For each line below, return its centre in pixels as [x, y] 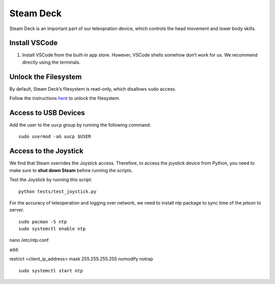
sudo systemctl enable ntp [52, 229]
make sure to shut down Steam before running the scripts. [71, 170]
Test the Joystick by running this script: [51, 180]
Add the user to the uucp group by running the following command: [80, 125]
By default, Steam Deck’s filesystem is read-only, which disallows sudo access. [93, 89]
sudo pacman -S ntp [43, 222]
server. [17, 210]
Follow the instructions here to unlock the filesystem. [65, 98]
